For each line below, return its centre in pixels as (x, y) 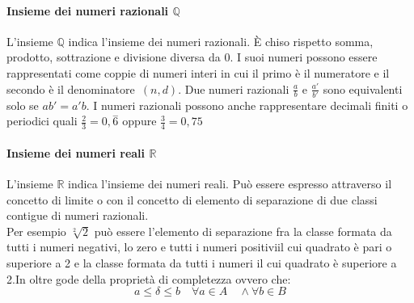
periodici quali (42, 121)
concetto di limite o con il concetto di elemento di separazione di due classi (192, 199)
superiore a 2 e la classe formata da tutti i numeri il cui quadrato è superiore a (202, 263)
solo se (23, 105)
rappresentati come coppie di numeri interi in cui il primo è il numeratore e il (198, 72)
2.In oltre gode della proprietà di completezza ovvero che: (149, 278)
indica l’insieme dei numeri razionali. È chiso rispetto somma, (221, 41)
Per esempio (36, 231)
